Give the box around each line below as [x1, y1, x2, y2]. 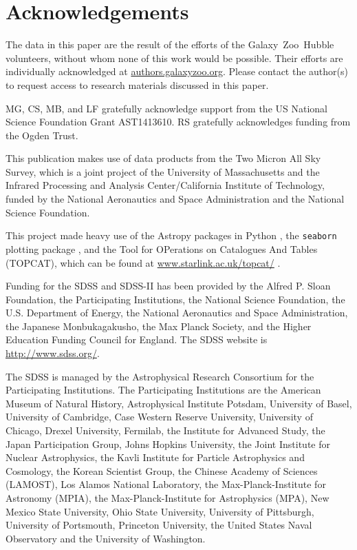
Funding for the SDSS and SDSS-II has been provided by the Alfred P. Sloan [6, 278, 331, 293]
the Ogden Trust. [6, 128, 78, 142]
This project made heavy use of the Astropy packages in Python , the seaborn [6, 228, 337, 243]
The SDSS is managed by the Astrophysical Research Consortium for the [6, 369, 314, 383]
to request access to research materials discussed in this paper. [6, 77, 269, 92]
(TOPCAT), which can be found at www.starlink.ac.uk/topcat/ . [6, 255, 281, 269]
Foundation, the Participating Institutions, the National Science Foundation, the [6, 292, 345, 306]
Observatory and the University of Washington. [6, 531, 206, 545]
